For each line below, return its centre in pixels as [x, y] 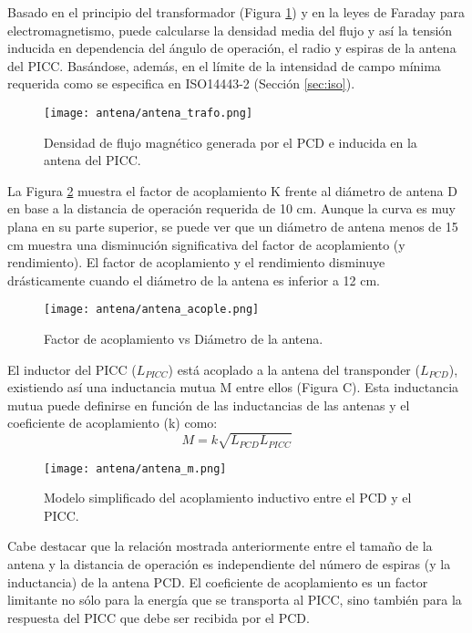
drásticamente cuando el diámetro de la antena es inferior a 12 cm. [194, 280]
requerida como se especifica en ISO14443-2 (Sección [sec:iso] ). [181, 83]
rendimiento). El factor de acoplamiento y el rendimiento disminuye [196, 262]
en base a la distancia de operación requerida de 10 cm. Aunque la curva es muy [231, 208]
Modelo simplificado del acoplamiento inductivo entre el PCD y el [228, 498]
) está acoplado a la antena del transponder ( [294, 369]
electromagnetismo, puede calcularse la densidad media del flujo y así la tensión [230, 30]
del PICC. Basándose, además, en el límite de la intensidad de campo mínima [224, 65]
